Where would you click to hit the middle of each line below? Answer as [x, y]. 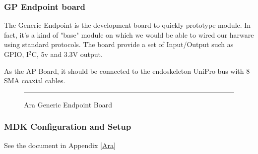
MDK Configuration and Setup [68, 127]
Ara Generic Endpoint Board [68, 104]
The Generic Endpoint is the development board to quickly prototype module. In [128, 25]
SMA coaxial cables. [35, 80]
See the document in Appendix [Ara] [60, 145]
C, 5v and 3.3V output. [67, 54]
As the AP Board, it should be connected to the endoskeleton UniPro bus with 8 [127, 71]
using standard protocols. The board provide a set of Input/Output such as [119, 44]
